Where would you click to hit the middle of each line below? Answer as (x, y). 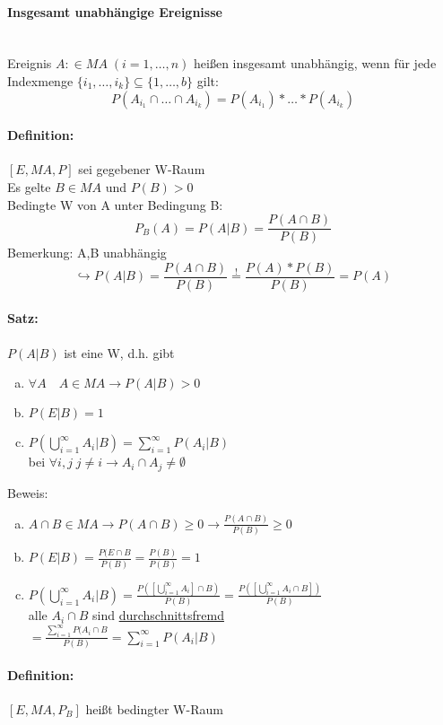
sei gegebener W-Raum (142, 169)
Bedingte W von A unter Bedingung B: (115, 204)
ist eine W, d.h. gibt (119, 352)
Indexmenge (40, 80)
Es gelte (29, 186)
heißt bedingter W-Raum (154, 708)
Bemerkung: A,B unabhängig (87, 253)
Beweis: (28, 492)
